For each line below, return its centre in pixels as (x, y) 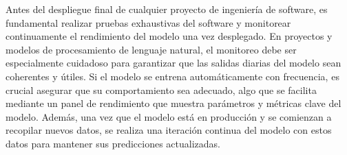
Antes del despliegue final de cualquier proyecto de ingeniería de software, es (167, 9)
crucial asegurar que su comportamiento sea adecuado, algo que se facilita (161, 90)
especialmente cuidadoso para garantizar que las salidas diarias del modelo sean (173, 63)
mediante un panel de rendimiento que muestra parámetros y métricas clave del (173, 103)
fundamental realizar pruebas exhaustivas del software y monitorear (148, 22)
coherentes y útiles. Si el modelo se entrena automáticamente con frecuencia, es (172, 76)
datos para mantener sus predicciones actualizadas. (113, 143)
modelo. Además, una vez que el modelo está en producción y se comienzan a (169, 116)
